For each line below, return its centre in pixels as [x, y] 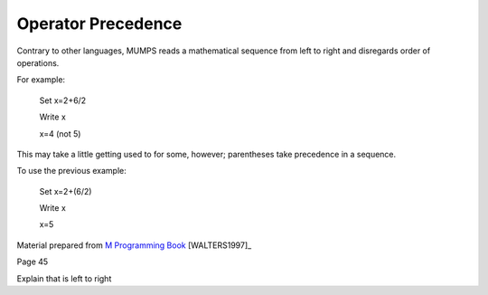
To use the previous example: [71, 171]
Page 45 [33, 262]
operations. [38, 62]
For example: [41, 80]
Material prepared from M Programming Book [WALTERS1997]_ [134, 245]
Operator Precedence [99, 24]
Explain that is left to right [64, 278]
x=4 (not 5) [60, 133]
